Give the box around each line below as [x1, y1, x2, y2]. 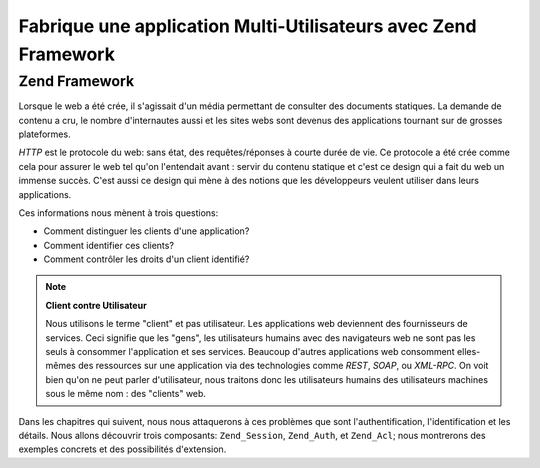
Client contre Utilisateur [45, 299, 147, 311]
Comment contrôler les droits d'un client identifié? [43, 253, 250, 265]
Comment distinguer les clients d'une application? [43, 225, 250, 237]
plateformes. [18, 128, 71, 140]
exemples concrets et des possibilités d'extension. [18, 443, 227, 455]
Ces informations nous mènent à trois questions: [18, 206, 219, 219]
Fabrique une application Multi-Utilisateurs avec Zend [18, 15, 477, 37]
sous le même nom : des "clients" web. [45, 388, 207, 400]
